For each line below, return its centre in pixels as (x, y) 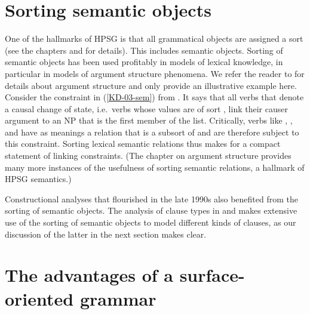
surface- (212, 275)
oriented (39, 298)
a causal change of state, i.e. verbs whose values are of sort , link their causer (146, 108)
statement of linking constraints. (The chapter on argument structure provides (148, 156)
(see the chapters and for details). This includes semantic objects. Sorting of (144, 50)
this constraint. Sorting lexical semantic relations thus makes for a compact (143, 144)
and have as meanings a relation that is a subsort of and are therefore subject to (152, 132)
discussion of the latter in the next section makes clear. (106, 234)
